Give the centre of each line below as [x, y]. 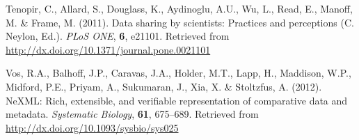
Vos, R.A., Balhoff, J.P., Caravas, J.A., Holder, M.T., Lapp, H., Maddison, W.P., [178, 73]
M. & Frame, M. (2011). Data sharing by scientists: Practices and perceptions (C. [180, 22]
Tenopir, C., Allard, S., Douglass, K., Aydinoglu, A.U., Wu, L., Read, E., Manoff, [179, 8]
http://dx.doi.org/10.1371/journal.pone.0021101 [108, 49]
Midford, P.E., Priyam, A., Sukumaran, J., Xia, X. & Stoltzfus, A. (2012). [164, 86]
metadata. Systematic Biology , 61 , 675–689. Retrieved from [132, 114]
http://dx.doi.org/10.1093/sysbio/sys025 [92, 127]
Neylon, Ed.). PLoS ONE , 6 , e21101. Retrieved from [118, 36]
